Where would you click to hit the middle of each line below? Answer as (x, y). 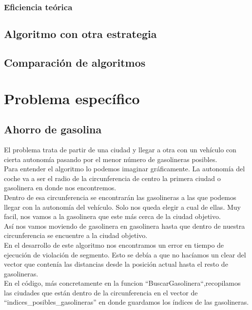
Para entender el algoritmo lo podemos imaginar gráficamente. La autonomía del (125, 169)
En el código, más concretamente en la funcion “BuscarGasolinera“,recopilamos (122, 283)
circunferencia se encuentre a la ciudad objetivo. (76, 235)
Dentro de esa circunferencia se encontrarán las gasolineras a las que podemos (120, 197)
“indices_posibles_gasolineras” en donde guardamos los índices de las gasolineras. (126, 302)
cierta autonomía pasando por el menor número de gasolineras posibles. (111, 159)
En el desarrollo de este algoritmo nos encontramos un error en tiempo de (114, 245)
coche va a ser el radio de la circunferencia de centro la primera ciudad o (112, 178)
